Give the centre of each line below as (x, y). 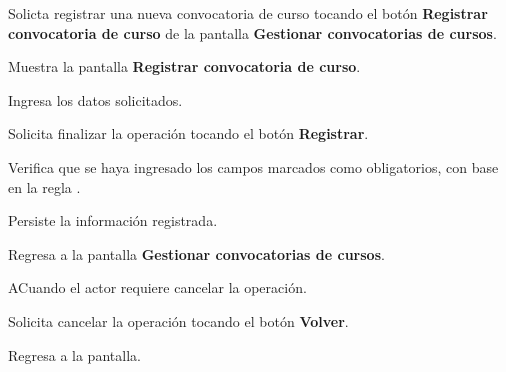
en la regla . (44, 186)
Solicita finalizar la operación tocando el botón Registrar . (188, 133)
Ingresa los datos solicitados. (95, 99)
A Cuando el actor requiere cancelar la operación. (157, 287)
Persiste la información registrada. (113, 220)
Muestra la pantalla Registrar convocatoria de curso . (184, 66)
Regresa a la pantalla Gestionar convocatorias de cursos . (196, 253)
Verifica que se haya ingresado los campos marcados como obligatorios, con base (253, 166)
